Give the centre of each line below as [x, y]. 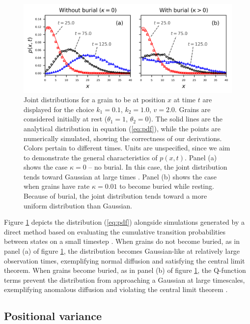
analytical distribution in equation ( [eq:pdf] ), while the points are [122, 128]
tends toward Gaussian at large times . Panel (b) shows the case [120, 176]
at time [185, 100]
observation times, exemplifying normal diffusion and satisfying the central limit [125, 260]
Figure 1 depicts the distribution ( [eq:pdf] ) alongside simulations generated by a [124, 222]
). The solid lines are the [185, 119]
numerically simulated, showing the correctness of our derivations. [123, 138]
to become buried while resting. [167, 186]
